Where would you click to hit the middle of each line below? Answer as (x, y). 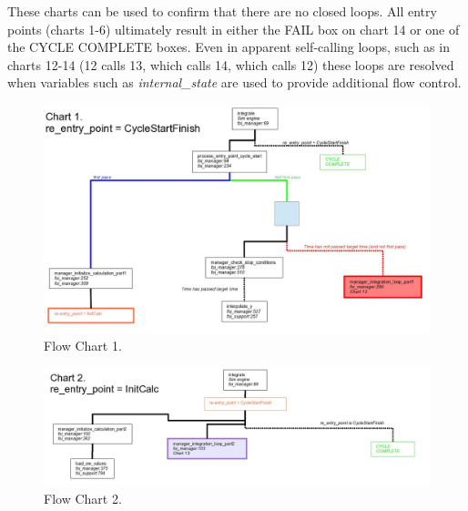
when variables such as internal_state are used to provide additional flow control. (234, 82)
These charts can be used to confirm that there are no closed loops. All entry (222, 11)
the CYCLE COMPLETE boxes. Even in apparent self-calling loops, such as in (229, 47)
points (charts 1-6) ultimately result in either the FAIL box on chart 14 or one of (234, 29)
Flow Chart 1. (83, 346)
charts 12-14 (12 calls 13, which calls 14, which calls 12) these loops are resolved (231, 64)
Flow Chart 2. (83, 498)
